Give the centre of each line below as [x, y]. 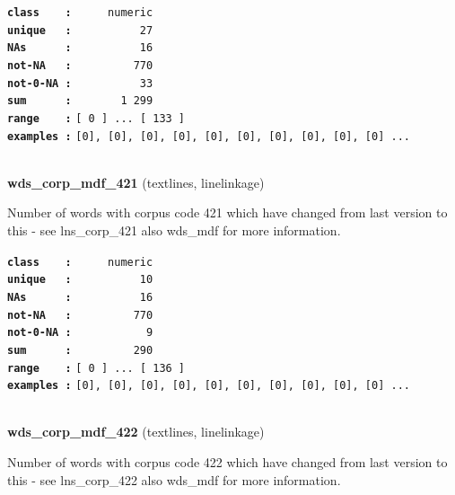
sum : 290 [80, 350]
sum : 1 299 [80, 101]
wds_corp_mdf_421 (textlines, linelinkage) [136, 182]
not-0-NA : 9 [80, 333]
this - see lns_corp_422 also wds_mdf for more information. [174, 479]
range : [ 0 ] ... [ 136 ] [96, 368]
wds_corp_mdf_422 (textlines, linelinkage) [136, 432]
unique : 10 [80, 280]
